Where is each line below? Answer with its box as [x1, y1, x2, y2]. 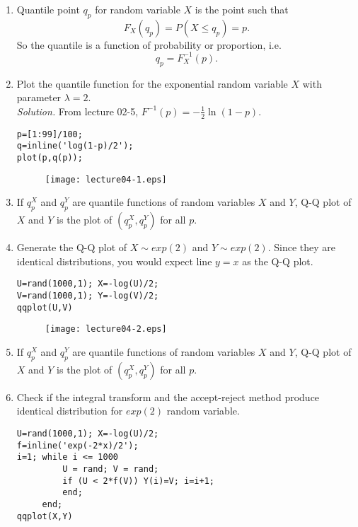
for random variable [95, 2, 180, 16]
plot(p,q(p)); [16, 153, 83, 163]
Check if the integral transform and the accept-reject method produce [16, 389, 320, 404]
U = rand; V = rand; [62, 463, 159, 474]
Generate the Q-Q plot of [16, 240, 127, 255]
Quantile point [16, 2, 80, 16]
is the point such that [195, 2, 289, 16]
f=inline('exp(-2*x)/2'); [16, 440, 139, 451]
